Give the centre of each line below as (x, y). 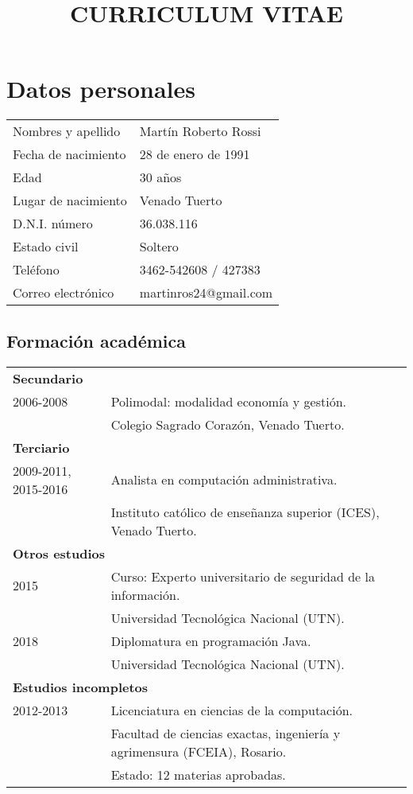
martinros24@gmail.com (206, 293)
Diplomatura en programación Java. (211, 640)
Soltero (159, 247)
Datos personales (101, 89)
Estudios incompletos (81, 687)
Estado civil (46, 247)
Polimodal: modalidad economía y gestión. (229, 401)
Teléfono (36, 270)
